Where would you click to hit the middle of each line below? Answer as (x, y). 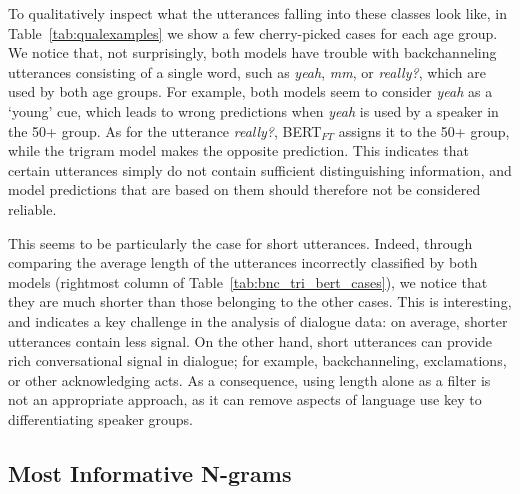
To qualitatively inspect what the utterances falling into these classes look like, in (258, 13)
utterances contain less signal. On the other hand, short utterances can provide (250, 340)
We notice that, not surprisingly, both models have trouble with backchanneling (252, 52)
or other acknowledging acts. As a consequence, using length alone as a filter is (249, 379)
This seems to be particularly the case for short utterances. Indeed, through (240, 242)
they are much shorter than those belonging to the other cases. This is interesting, (260, 301)
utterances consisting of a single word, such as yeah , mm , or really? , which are (247, 71)
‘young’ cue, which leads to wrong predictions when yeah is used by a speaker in (253, 110)
